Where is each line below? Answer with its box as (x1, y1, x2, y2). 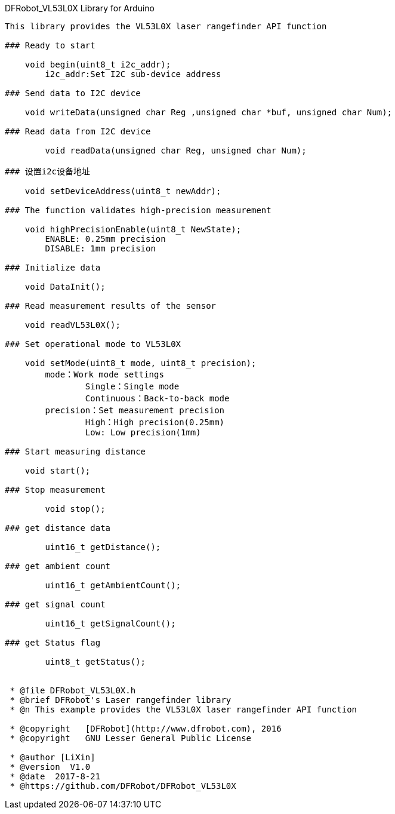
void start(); (24, 466, 91, 475)
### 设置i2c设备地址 (5, 167, 91, 176)
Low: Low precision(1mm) (85, 428, 201, 437)
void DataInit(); (24, 282, 106, 291)
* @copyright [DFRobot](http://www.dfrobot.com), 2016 (10, 724, 282, 733)
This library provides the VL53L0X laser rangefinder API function (5, 21, 327, 31)
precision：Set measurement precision (45, 406, 225, 415)
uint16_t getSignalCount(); (45, 619, 176, 628)
